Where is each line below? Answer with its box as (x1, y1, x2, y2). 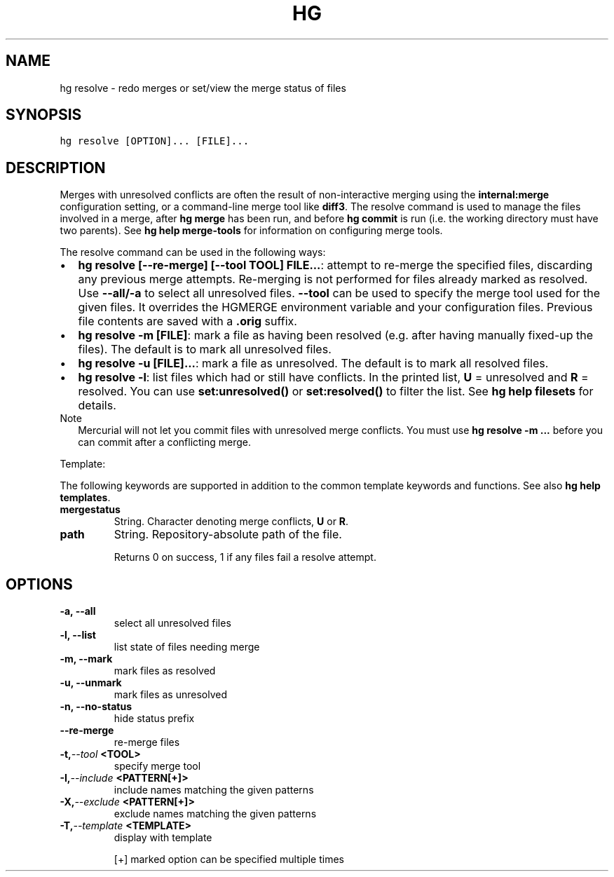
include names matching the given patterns (114, 784, 314, 796)
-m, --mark (60, 653, 113, 665)
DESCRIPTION (6, 158, 106, 177)
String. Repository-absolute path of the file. (114, 527, 342, 542)
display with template (114, 831, 212, 844)
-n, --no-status (60, 700, 132, 713)
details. (78, 398, 116, 413)
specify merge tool (114, 760, 201, 773)
